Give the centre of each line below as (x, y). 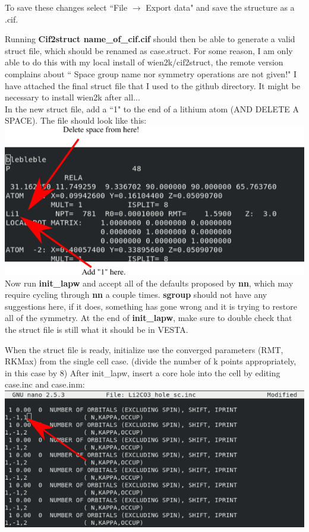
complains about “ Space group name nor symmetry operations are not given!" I (151, 73)
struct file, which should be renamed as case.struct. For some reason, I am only (149, 50)
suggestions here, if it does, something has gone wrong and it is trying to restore (151, 306)
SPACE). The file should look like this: (76, 120)
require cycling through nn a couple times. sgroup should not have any (136, 295)
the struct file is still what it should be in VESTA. (97, 329)
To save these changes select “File (66, 7)
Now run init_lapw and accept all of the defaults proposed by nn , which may (149, 283)
